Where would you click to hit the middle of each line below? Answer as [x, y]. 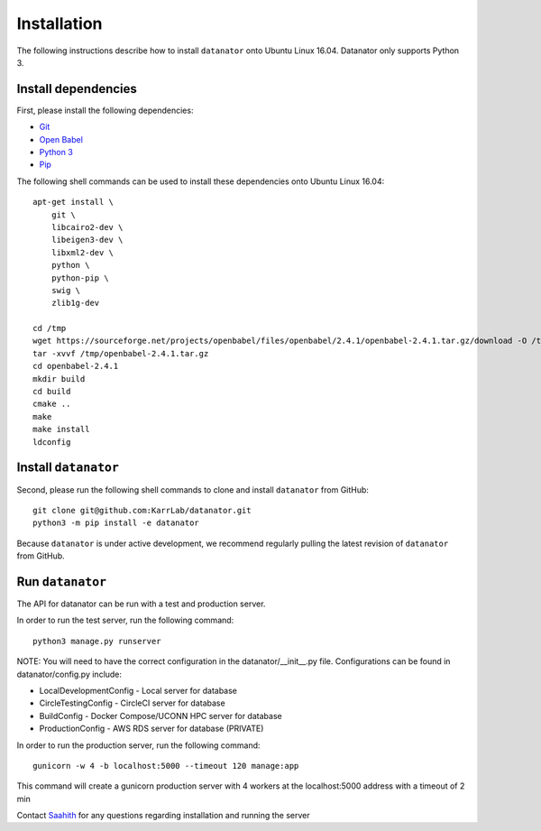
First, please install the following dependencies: [105, 110]
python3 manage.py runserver [97, 641]
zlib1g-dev [75, 303]
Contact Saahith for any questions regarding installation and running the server [163, 816]
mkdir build [59, 379]
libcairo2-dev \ [87, 227]
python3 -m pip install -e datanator [116, 523]
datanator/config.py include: [69, 674]
